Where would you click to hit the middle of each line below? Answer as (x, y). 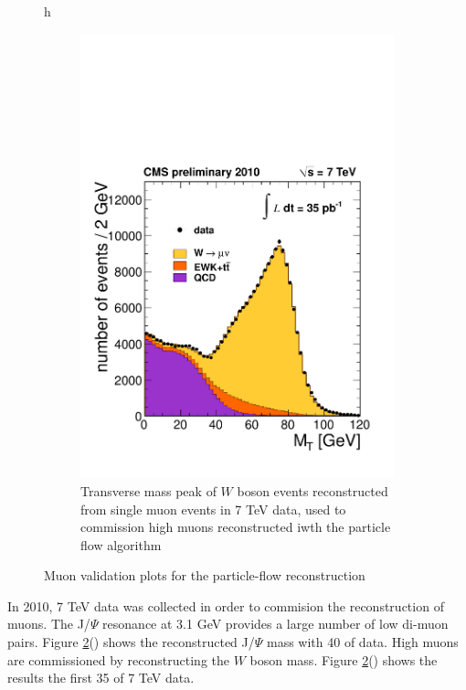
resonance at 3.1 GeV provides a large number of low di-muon (275, 624)
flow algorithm (121, 544)
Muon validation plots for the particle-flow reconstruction (205, 575)
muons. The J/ (49, 624)
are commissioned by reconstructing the (118, 659)
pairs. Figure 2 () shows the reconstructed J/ (131, 642)
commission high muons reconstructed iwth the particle (236, 527)
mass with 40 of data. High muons (362, 642)
